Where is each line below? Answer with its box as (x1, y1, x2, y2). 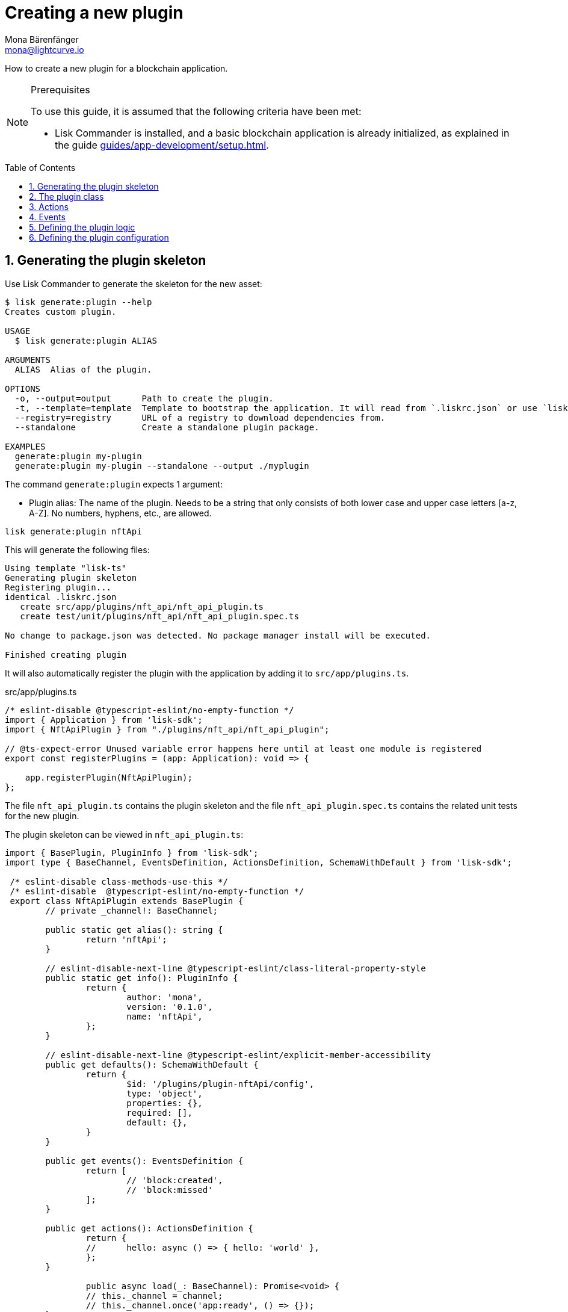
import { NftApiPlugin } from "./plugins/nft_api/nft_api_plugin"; (5, 724, 330, 734)
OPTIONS (5, 383, 41, 394)
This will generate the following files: (5, 544, 150, 555)
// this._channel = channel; (85, 1290, 223, 1301)
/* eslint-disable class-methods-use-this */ (10, 876, 228, 887)
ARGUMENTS (5, 354, 51, 365)
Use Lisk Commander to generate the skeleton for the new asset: (5, 278, 262, 289)
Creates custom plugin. (5, 306, 117, 317)
